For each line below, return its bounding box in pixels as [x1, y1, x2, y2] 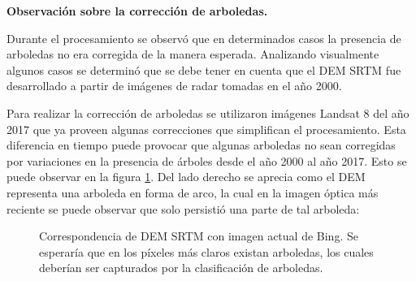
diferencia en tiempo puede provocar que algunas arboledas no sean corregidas [6, 136, 396, 153]
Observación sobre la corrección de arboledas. [6, 2, 268, 19]
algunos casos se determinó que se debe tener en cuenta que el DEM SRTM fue [6, 61, 401, 78]
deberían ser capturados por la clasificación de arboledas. [39, 259, 323, 276]
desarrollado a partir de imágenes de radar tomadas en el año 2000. [6, 77, 342, 94]
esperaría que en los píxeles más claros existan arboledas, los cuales [39, 243, 374, 260]
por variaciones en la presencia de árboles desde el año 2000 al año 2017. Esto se [6, 152, 407, 169]
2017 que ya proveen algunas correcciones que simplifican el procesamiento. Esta [6, 120, 406, 137]
